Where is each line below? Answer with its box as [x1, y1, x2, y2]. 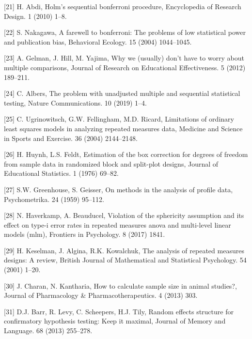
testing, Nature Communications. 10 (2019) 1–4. [4, 97, 147, 108]
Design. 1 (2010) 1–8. [4, 11, 67, 21]
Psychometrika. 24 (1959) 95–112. [4, 194, 104, 204]
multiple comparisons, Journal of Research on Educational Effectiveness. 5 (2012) [4, 62, 246, 72]
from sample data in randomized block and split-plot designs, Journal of [4, 158, 219, 169]
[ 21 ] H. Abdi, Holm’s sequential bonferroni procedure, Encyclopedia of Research [4, 1, 241, 11]
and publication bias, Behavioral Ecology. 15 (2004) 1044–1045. [4, 36, 192, 46]
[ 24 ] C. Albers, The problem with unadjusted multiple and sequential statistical [4, 88, 240, 98]
